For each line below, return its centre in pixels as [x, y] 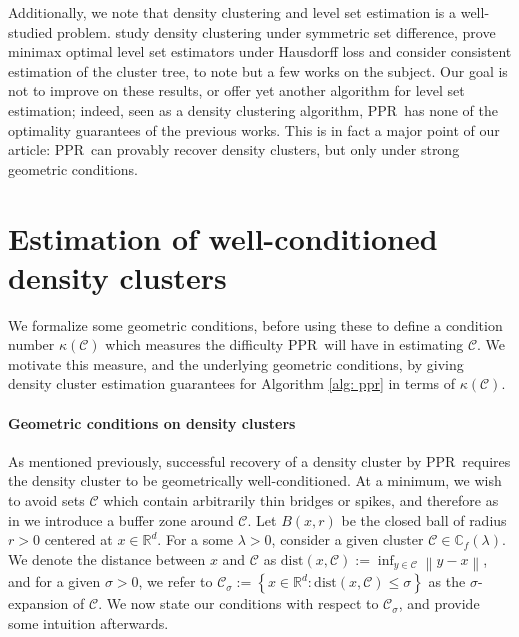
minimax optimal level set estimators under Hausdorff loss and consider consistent [260, 51]
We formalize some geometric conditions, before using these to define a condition [255, 324]
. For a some [195, 539]
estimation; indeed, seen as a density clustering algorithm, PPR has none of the [253, 109]
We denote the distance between [107, 558]
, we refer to [175, 581]
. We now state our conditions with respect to [238, 603]
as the [447, 581]
